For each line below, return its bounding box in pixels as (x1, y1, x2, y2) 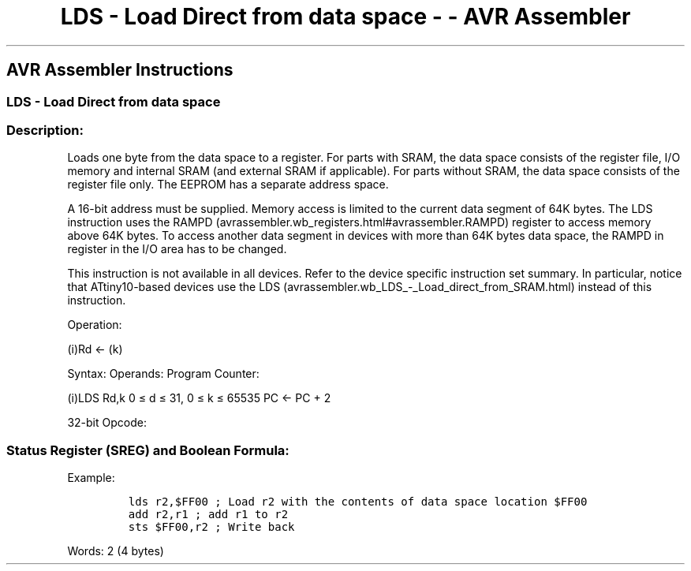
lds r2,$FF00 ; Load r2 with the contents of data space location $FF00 (128, 495, 588, 509)
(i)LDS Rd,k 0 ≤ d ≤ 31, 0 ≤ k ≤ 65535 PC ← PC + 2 (67, 391, 331, 405)
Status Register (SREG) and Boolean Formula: (6, 442, 289, 458)
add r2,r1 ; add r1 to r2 (128, 508, 289, 521)
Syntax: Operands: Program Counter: (67, 367, 260, 381)
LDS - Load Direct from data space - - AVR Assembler (60, 3, 631, 30)
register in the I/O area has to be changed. (67, 242, 287, 256)
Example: (67, 471, 115, 485)
